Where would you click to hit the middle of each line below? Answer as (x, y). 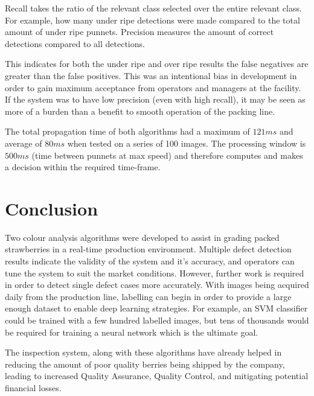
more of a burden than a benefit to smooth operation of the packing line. (140, 111)
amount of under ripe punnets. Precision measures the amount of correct (139, 32)
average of (24, 143)
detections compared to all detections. (75, 43)
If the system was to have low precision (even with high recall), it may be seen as (155, 99)
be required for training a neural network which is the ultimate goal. (132, 332)
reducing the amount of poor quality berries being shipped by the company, (145, 364)
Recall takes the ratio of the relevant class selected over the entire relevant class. (153, 8)
